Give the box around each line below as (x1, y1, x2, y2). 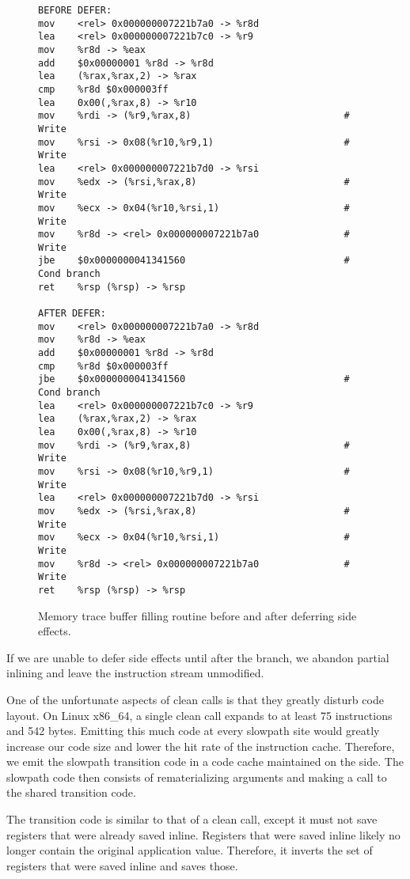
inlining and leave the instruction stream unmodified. (6, 665, 264, 681)
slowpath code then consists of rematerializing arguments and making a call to (6, 768, 387, 785)
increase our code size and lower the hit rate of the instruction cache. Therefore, (6, 737, 395, 754)
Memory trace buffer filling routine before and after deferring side (38, 607, 357, 623)
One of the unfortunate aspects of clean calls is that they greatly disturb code (6, 691, 384, 707)
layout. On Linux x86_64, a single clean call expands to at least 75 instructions (6, 707, 393, 723)
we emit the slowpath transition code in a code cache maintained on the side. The (6, 753, 404, 770)
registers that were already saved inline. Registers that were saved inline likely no (6, 826, 401, 843)
